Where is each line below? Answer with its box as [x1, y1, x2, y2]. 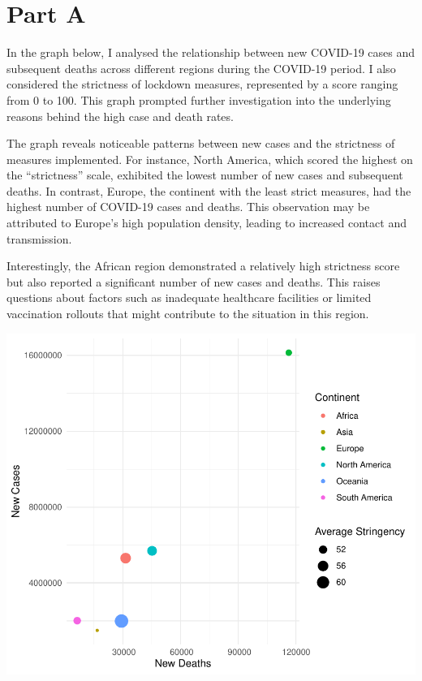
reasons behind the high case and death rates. [6, 107, 234, 124]
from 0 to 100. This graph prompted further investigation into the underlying [6, 91, 391, 108]
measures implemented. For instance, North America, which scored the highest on [6, 150, 413, 167]
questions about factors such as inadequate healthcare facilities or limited [6, 289, 372, 306]
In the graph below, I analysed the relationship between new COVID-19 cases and [6, 44, 415, 61]
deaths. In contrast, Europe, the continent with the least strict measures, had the [6, 182, 411, 199]
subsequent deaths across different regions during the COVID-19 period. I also [6, 59, 396, 76]
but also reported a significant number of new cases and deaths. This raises [6, 273, 381, 290]
